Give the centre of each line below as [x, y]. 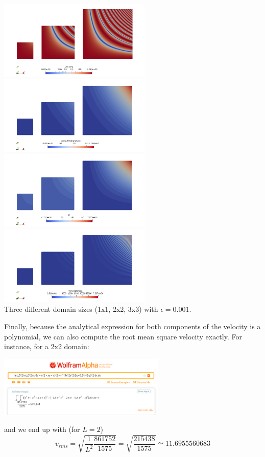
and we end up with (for [42, 429]
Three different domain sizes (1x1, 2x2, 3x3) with [81, 309]
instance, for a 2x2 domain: [47, 346]
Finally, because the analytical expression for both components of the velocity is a [132, 326]
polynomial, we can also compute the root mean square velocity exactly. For [123, 336]
